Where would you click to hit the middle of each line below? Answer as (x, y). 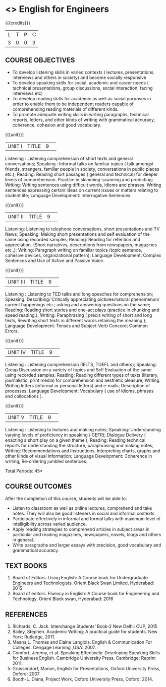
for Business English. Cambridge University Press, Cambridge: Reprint (84, 658)
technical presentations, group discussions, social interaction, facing (82, 88)
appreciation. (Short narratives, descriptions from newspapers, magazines (81, 245)
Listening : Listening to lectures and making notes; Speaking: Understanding (83, 429)
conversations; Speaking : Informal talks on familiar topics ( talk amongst (79, 164)
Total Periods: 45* (24, 471)
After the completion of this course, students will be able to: (66, 498)
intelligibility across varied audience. (50, 524)
